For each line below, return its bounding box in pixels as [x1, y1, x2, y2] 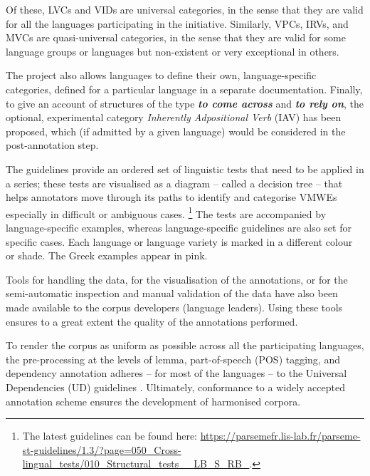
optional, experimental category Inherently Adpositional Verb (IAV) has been [6, 110, 342, 125]
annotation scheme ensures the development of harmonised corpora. [6, 393, 301, 408]
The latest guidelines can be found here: [22, 428, 197, 443]
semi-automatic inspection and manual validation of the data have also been [6, 286, 338, 301]
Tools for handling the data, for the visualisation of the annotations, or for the [6, 271, 348, 286]
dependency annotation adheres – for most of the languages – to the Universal [6, 366, 347, 381]
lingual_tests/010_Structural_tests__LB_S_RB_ [22, 456, 250, 471]
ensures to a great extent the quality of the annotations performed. [6, 314, 298, 328]
